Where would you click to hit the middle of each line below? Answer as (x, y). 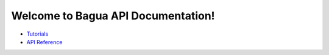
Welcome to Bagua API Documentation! (113, 16)
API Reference (44, 42)
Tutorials (37, 34)
